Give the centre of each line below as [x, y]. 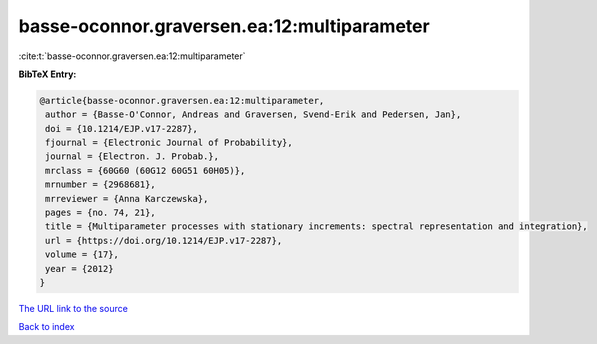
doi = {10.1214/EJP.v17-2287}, [122, 128]
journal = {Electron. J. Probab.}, [132, 156]
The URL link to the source [73, 308]
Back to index [46, 327]
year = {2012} [79, 268]
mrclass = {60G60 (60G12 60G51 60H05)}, [145, 170]
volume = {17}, [82, 254]
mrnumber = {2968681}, [101, 184]
